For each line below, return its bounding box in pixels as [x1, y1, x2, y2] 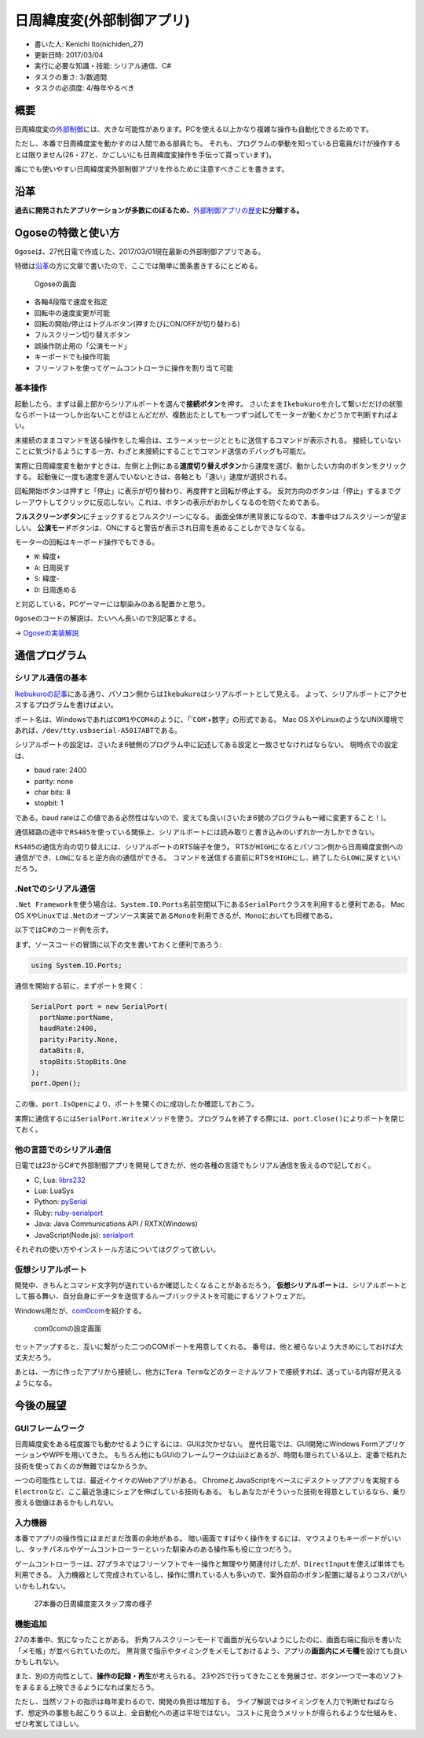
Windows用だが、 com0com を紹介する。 [14, 1305, 146, 1315]
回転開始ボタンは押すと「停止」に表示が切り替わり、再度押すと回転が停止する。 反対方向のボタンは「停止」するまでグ [14, 486, 402, 495]
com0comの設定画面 [34, 1324, 102, 1333]
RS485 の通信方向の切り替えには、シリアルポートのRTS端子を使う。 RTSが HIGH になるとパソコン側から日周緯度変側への [14, 841, 404, 851]
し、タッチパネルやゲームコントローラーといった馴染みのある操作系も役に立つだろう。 [14, 1545, 296, 1554]
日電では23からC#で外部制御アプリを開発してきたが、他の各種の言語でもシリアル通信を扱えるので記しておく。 [14, 1161, 375, 1170]
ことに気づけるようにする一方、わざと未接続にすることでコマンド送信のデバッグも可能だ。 [14, 447, 310, 456]
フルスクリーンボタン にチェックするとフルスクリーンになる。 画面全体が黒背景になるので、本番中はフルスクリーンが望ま [14, 512, 408, 521]
